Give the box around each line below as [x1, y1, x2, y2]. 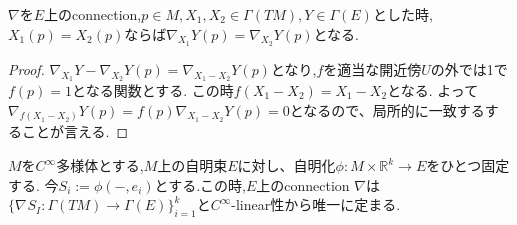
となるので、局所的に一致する [289, 99, 485, 120]
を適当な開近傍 [323, 58, 422, 79]
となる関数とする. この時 [72, 80, 234, 100]
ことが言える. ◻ [21, 121, 129, 142]
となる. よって [387, 80, 479, 100]
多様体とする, [56, 155, 144, 176]
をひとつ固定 [426, 155, 510, 176]
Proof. [8, 58, 45, 79]
